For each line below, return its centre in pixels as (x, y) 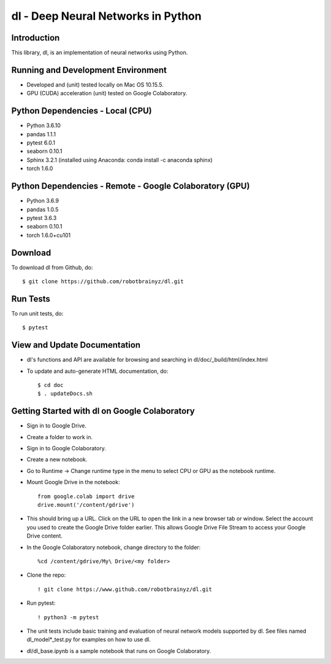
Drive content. (44, 536)
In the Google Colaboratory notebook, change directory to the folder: (114, 547)
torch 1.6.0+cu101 (48, 235)
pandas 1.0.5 (43, 209)
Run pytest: (41, 603)
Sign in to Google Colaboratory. (67, 448)
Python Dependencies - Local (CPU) (82, 111)
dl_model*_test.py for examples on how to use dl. (89, 639)
